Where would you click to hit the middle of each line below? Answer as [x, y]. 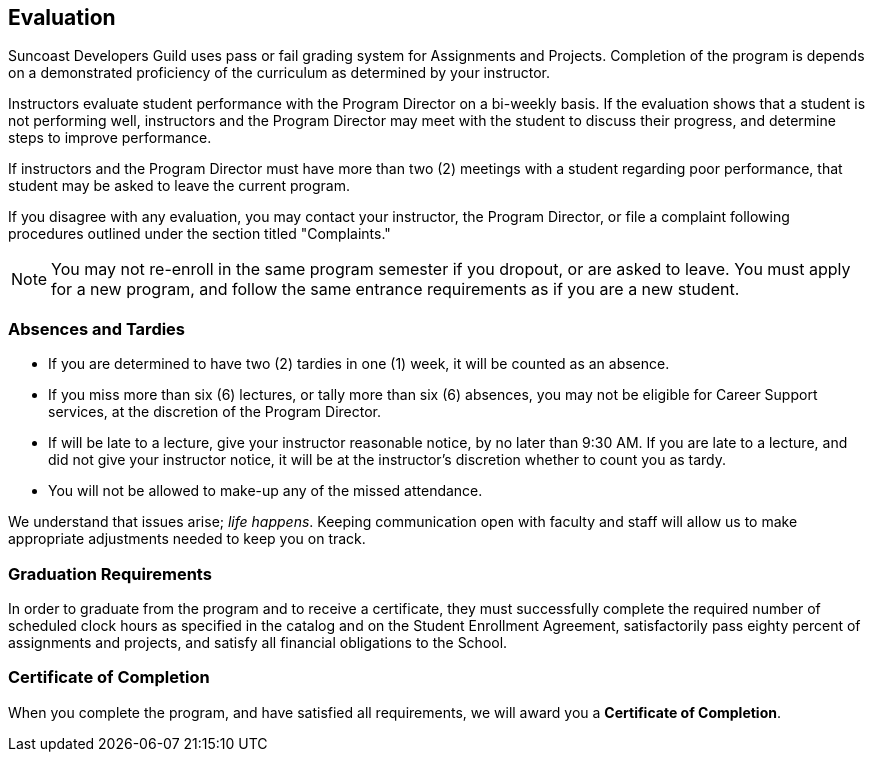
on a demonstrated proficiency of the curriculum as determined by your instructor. [279, 73]
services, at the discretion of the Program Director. [215, 412]
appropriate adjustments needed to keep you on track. [187, 539]
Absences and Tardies [97, 328]
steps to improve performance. [110, 138]
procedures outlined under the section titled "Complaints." [199, 234]
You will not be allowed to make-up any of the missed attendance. [265, 491]
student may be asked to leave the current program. [179, 186]
